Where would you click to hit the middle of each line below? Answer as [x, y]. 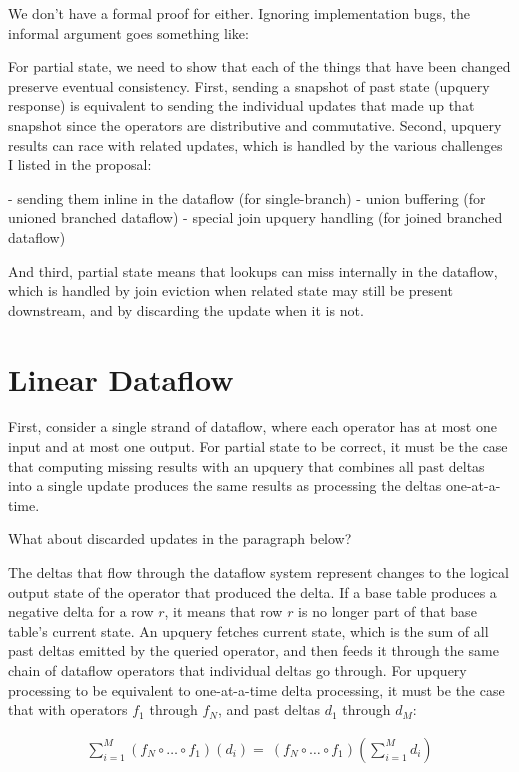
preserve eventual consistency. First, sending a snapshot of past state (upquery [249, 85]
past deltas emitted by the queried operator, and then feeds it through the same [253, 650]
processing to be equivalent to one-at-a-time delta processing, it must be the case [256, 689]
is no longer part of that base [387, 611]
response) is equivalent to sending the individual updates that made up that [241, 105]
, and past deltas [268, 709]
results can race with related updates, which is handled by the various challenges [255, 144]
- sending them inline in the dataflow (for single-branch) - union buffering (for [247, 197]
